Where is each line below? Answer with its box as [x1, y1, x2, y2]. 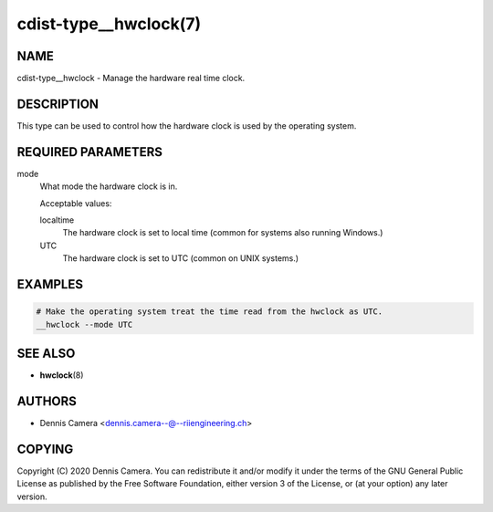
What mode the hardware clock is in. [39, 181, 178, 192]
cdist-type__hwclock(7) [16, 14, 202, 34]
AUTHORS [16, 393, 78, 409]
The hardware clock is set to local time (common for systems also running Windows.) [62, 227, 383, 238]
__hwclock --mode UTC [36, 319, 133, 329]
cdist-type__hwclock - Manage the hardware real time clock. [16, 73, 246, 84]
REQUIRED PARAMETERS [16, 144, 163, 160]
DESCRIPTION [16, 96, 100, 111]
